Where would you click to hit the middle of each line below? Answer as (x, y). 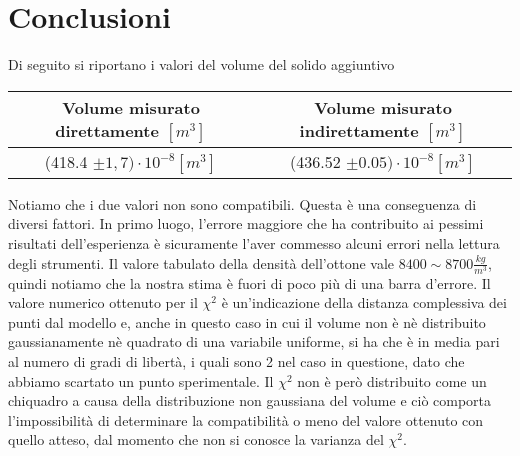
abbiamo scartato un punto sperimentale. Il (141, 380)
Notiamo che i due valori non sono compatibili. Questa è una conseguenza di (242, 203)
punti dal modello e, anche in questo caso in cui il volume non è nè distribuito (247, 321)
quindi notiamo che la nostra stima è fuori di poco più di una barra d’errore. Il (249, 282)
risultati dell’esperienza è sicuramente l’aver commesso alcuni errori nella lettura (254, 242)
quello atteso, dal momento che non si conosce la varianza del (196, 439)
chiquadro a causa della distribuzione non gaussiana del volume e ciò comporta (250, 400)
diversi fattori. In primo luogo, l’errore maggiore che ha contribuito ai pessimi (246, 223)
